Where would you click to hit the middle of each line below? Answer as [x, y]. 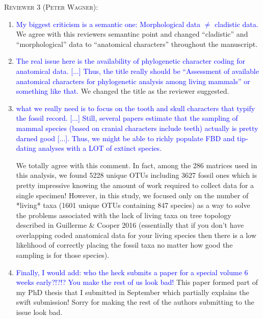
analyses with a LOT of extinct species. [100, 148]
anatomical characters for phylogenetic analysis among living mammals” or [133, 81]
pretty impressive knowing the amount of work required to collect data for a [135, 185]
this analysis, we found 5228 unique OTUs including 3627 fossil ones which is [137, 175]
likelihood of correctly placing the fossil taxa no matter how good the [124, 245]
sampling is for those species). [63, 255]
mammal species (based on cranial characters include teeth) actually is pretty [137, 128]
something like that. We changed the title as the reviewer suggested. [123, 91]
